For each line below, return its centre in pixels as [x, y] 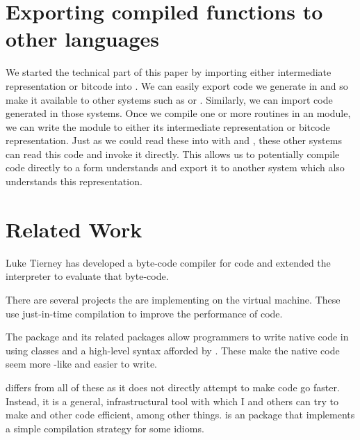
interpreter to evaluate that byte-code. [87, 276]
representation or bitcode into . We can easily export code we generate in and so [177, 85]
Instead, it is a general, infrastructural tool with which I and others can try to [172, 401]
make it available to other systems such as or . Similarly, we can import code [169, 99]
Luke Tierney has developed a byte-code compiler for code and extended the [168, 262]
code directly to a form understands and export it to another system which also [175, 167]
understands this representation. [74, 181]
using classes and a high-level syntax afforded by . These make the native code [173, 350]
